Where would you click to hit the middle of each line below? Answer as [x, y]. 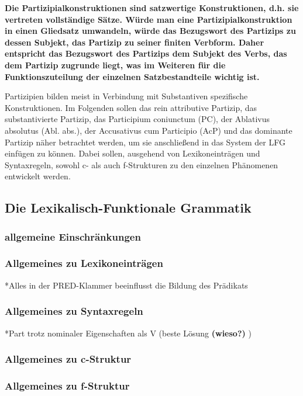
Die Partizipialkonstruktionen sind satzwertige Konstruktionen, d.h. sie [152, 8]
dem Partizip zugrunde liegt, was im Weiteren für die [115, 65]
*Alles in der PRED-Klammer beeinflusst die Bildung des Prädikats [126, 285]
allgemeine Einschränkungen [73, 236]
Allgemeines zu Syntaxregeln [74, 311]
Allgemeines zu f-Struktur [67, 385]
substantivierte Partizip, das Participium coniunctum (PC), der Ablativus [137, 119]
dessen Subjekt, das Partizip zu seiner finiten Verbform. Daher [135, 42]
